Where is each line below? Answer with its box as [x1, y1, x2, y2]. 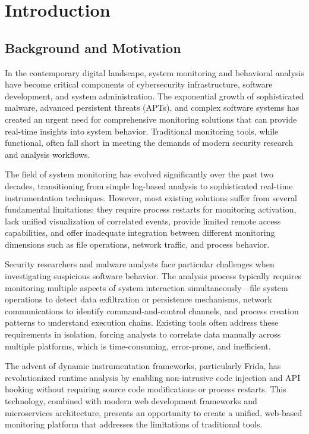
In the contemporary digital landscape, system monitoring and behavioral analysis [5, 66, 304, 79]
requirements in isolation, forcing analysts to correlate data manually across [5, 328, 281, 341]
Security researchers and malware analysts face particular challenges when [5, 258, 275, 270]
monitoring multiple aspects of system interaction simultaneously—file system [5, 281, 288, 294]
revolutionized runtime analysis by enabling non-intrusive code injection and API [5, 371, 301, 383]
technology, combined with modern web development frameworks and [5, 395, 257, 407]
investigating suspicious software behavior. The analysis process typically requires [5, 270, 302, 282]
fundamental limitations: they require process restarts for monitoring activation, [5, 203, 297, 216]
